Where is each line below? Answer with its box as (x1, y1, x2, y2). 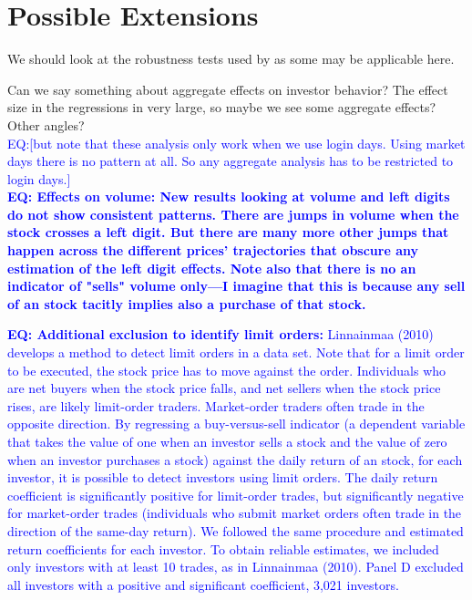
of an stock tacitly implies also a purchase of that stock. (7, 294, 366, 313)
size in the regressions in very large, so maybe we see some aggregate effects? (7, 98, 436, 117)
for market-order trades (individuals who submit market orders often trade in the (7, 503, 462, 522)
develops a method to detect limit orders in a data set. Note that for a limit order (7, 343, 465, 362)
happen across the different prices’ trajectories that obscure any (7, 241, 418, 260)
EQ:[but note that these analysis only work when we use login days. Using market (7, 133, 466, 152)
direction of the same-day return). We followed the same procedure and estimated (7, 521, 464, 540)
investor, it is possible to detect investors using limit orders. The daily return (7, 468, 438, 487)
